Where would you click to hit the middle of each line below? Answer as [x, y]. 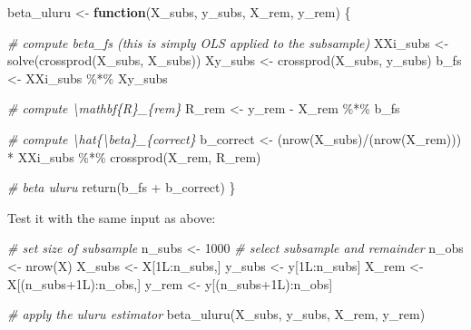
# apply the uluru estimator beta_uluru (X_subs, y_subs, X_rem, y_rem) [216, 314]
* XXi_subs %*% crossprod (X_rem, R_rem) [134, 156]
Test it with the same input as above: [112, 217]
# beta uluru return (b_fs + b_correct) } [122, 187]
